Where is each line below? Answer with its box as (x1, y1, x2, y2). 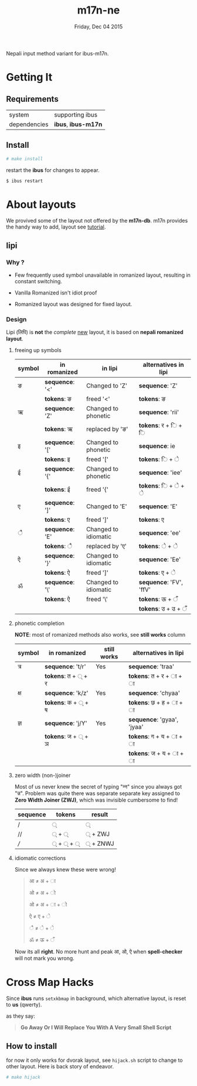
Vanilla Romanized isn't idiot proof (14, 289, 97, 296)
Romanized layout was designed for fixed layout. (14, 301, 133, 308)
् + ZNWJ (85, 840, 114, 848)
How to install (6, 1041, 57, 1051)
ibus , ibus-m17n (54, 120, 103, 128)
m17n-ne (77, 4, 120, 17)
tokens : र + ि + (138, 422, 183, 430)
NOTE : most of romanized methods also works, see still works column (14, 631, 186, 638)
